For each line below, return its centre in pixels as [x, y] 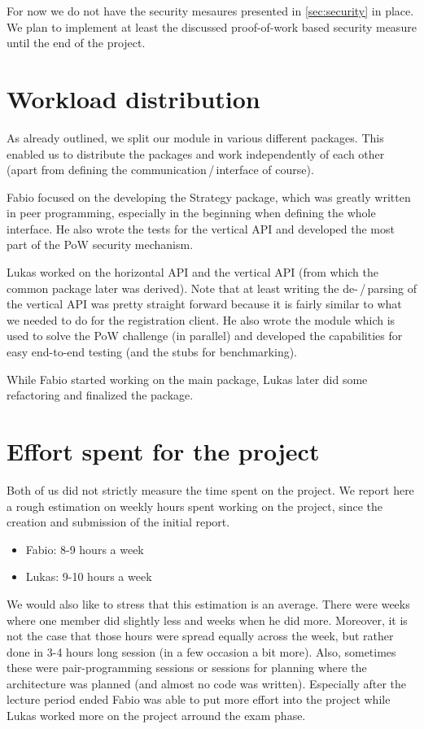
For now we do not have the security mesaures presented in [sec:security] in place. [210, 11]
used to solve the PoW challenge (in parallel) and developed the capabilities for [205, 336]
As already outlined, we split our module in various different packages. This [195, 137]
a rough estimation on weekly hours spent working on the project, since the [195, 506]
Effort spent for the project [163, 451]
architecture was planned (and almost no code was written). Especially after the [207, 683]
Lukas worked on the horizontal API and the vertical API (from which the [192, 272]
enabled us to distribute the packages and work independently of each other [196, 153]
